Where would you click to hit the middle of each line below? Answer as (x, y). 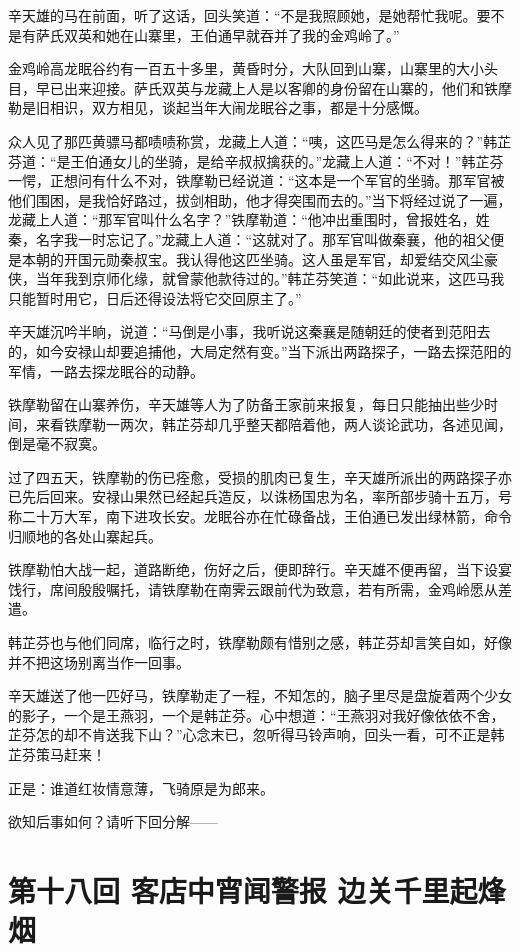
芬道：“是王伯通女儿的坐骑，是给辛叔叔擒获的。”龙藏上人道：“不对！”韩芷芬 (256, 160)
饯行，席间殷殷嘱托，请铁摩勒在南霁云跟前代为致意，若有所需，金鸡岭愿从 (253, 588)
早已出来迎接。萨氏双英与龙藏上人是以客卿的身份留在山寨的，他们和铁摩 (273, 87)
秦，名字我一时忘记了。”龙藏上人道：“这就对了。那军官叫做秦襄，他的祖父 (249, 238)
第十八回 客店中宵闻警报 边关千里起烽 (257, 889)
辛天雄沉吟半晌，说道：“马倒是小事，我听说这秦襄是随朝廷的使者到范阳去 (249, 331)
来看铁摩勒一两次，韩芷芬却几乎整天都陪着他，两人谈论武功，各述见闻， (273, 423)
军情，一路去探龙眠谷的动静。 (106, 370)
